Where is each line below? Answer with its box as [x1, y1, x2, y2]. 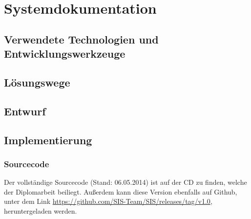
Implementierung [4, 132, 92, 147]
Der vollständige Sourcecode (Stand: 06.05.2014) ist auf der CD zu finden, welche [4, 177, 247, 187]
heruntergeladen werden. [4, 205, 77, 216]
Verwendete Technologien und [4, 31, 159, 46]
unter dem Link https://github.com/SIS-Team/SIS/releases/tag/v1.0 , [4, 196, 212, 206]
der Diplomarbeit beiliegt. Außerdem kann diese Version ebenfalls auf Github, [4, 186, 237, 197]
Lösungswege [4, 74, 70, 89]
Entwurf [4, 103, 46, 118]
